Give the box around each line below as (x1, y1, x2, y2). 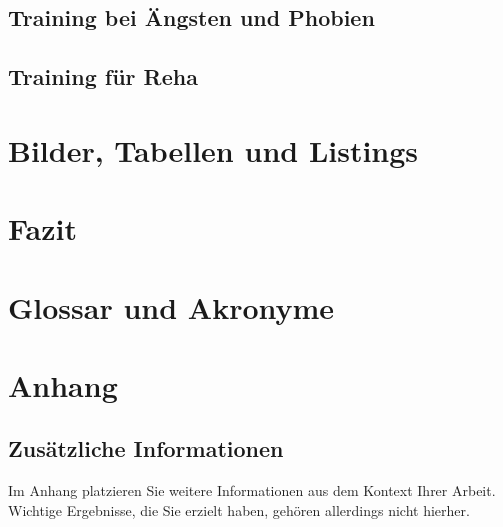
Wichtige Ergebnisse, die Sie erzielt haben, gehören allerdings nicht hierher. (8, 499, 470, 520)
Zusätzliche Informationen (8, 433, 284, 464)
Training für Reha (8, 61, 198, 92)
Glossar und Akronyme (8, 286, 335, 327)
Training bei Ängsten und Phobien (8, 2, 375, 33)
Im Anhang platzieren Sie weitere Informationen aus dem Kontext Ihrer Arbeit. (8, 480, 496, 501)
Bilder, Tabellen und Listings (8, 129, 419, 170)
